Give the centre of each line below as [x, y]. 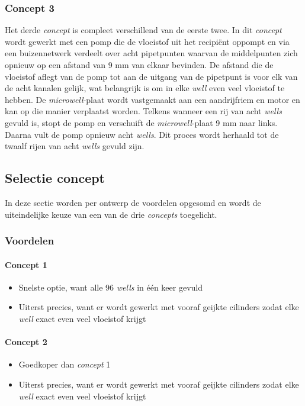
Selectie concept [55, 178]
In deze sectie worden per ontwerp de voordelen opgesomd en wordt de [133, 202]
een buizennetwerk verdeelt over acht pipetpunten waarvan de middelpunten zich [151, 53]
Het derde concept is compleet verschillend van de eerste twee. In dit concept [143, 30]
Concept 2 [26, 342]
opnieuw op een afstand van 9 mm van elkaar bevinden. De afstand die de [139, 65]
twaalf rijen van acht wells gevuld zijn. [75, 146]
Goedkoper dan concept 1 [65, 364]
